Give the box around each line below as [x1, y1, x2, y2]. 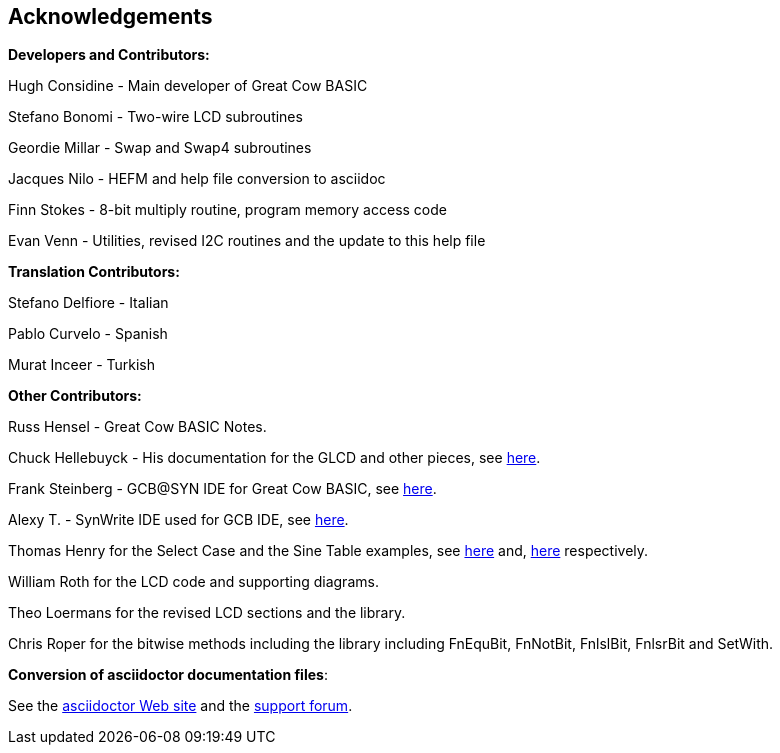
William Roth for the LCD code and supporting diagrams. [8, 573, 379, 591]
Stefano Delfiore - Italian [8, 294, 169, 312]
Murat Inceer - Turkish [8, 356, 156, 374]
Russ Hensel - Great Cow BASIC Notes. [8, 418, 267, 436]
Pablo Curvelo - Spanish [8, 325, 168, 343]
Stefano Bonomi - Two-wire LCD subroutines [8, 108, 303, 126]
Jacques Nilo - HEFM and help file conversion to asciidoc [8, 170, 386, 188]
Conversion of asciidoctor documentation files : [8, 666, 328, 684]
